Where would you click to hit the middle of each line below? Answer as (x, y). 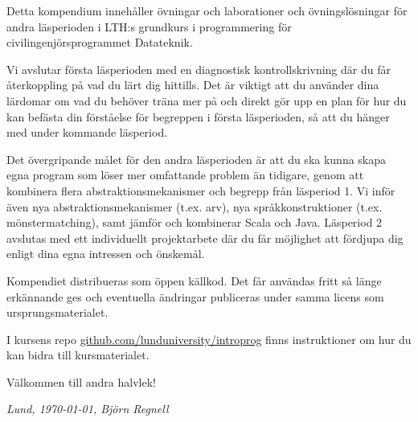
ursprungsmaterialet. (57, 312)
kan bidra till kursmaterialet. (78, 355)
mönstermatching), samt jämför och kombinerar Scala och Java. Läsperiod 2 (195, 222)
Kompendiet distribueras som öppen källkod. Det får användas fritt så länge (194, 280)
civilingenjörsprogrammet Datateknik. (100, 42)
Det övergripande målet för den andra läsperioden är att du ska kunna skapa (197, 159)
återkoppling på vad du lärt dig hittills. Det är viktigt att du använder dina (193, 85)
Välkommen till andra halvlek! (81, 381)
